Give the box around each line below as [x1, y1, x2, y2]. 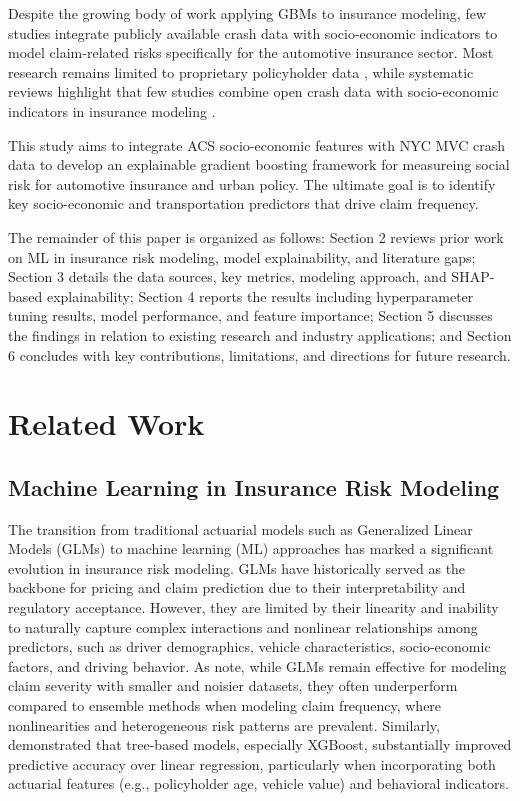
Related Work [8, 403, 205, 444]
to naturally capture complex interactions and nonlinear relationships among [8, 616, 478, 637]
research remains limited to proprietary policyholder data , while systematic [8, 61, 474, 82]
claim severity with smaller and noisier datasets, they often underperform [8, 675, 458, 696]
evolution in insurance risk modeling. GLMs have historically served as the [8, 557, 466, 578]
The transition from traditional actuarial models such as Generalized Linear [8, 518, 473, 539]
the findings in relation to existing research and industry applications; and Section [8, 324, 512, 345]
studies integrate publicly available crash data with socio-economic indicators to [8, 22, 498, 43]
